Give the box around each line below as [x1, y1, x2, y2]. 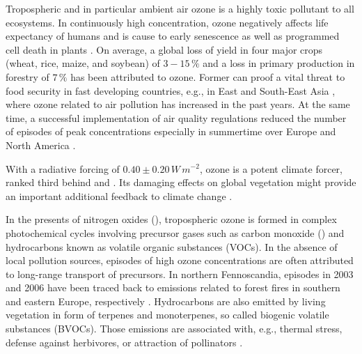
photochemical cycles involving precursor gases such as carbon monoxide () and [6, 225, 345, 240]
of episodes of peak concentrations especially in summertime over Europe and [6, 124, 336, 139]
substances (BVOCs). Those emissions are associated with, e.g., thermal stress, [6, 321, 343, 336]
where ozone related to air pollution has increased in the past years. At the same [6, 97, 350, 111]
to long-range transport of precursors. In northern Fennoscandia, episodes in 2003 [6, 266, 354, 281]
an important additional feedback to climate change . [6, 188, 233, 203]
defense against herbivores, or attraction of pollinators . [6, 334, 243, 349]
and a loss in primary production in [203, 56, 355, 70]
